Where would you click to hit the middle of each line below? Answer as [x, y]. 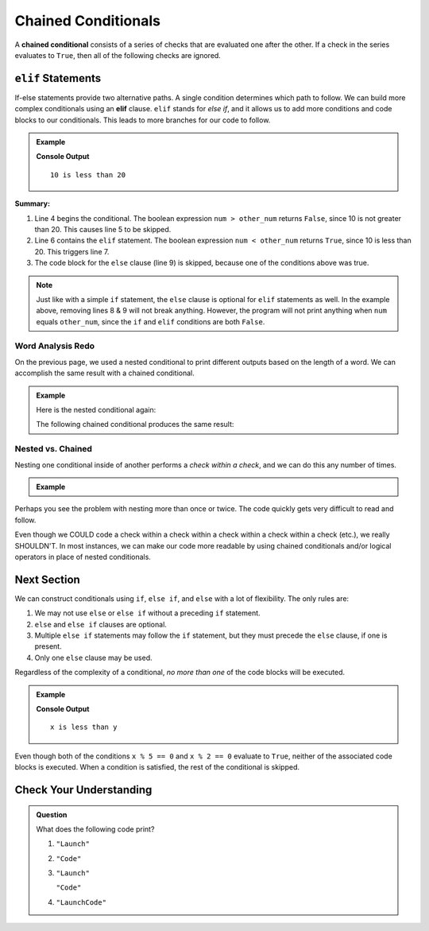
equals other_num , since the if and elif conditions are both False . [151, 321]
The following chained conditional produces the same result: [135, 425]
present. [48, 646]
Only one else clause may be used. [93, 658]
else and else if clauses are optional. [100, 624]
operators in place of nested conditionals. [83, 557]
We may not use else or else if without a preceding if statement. [148, 613]
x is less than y [84, 727]
